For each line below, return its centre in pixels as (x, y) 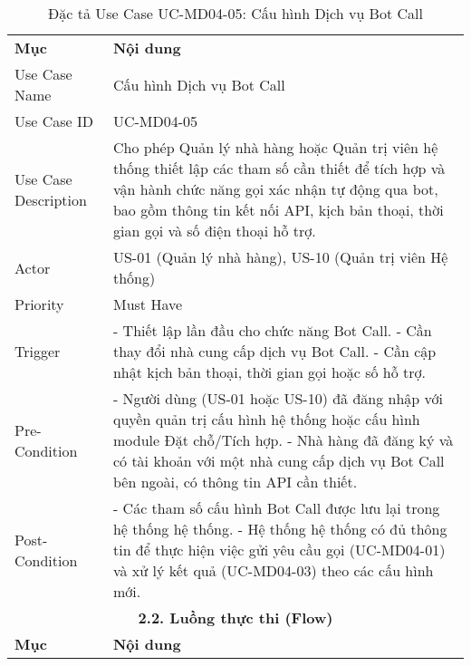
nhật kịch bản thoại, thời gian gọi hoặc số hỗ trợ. (269, 372)
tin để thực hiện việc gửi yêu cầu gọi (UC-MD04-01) (279, 550)
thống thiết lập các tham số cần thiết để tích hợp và (279, 168)
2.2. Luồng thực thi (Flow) (235, 618)
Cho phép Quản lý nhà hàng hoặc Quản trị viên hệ (275, 147)
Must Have (148, 304)
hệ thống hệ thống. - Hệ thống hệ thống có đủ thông (280, 529)
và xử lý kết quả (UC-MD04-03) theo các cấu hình (273, 570)
